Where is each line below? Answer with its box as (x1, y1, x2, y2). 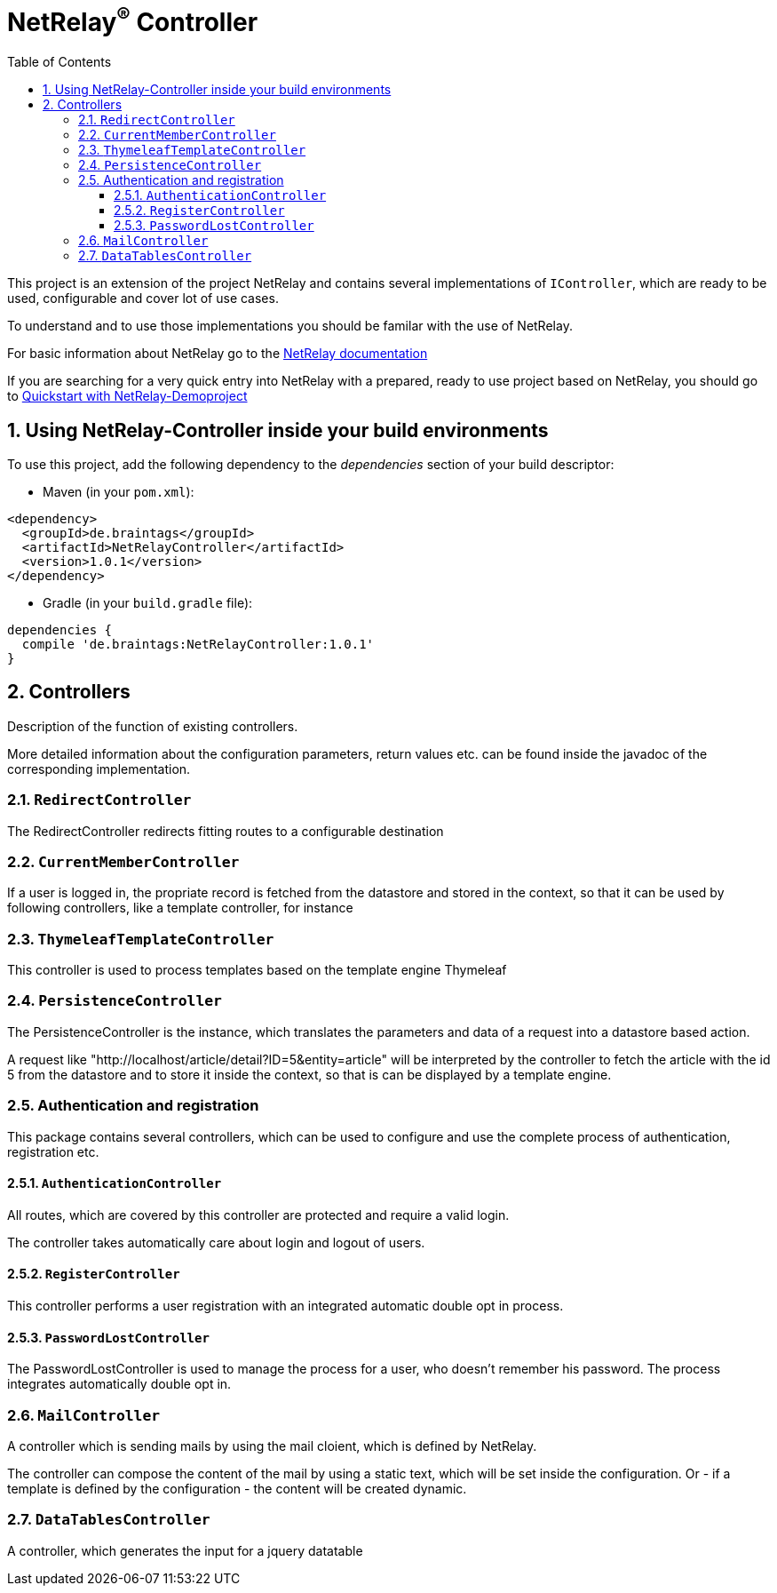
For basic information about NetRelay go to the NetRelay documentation (7, 346, 428, 362)
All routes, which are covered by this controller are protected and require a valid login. (7, 1207, 510, 1223)
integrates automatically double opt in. (7, 1376, 232, 1392)
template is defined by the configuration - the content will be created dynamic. (7, 1480, 467, 1496)
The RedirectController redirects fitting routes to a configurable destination (7, 823, 444, 839)
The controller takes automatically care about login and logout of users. (7, 1234, 425, 1250)
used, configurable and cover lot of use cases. (7, 291, 279, 307)
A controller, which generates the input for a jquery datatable (7, 1542, 363, 1558)
